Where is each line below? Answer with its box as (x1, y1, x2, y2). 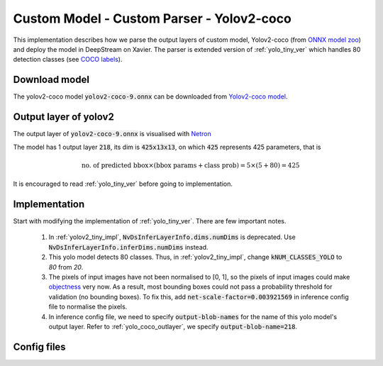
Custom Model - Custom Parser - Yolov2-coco (13, 11, 292, 26)
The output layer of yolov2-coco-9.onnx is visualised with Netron (13, 130, 212, 138)
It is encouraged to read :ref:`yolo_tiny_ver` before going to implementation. (13, 179, 233, 188)
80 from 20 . (48, 262, 84, 271)
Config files (13, 340, 67, 353)
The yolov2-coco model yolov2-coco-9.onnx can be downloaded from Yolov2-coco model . (13, 92, 288, 101)
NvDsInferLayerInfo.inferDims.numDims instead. (48, 243, 209, 251)
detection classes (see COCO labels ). (13, 55, 123, 64)
